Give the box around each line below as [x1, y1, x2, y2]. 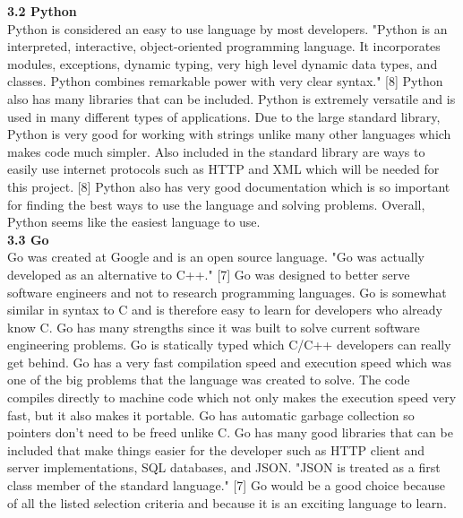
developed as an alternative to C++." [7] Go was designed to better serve [7, 264, 410, 283]
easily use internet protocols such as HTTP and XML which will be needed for [7, 160, 440, 178]
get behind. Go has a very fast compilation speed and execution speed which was [7, 352, 451, 371]
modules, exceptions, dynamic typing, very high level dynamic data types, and [7, 54, 438, 73]
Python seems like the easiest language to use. [7, 212, 261, 231]
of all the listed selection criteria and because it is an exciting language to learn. [7, 493, 447, 512]
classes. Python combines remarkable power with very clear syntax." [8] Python [7, 72, 443, 91]
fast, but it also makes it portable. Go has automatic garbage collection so [7, 405, 415, 424]
